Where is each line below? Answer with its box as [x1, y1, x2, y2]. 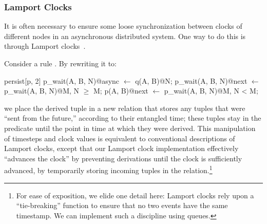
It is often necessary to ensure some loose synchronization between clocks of [4, 21, 242, 31]
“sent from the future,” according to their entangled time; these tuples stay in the [4, 113, 261, 123]
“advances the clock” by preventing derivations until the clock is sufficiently [4, 153, 242, 163]
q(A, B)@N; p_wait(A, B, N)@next [135, 75, 247, 86]
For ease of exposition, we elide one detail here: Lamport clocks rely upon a [16, 190, 254, 200]
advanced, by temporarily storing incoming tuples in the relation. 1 [4, 163, 213, 175]
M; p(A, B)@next [93, 85, 148, 96]
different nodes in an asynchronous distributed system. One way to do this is [4, 30, 246, 41]
